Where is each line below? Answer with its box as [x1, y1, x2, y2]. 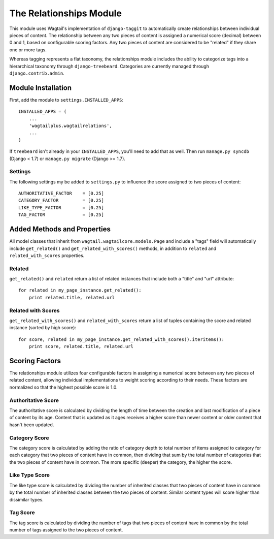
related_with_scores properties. [9, 252, 85, 259]
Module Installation [9, 83, 72, 92]
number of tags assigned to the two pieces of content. [9, 527, 123, 533]
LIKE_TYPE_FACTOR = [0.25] [18, 205, 104, 210]
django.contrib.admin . [9, 70, 64, 76]
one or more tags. [9, 46, 47, 53]
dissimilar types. [9, 496, 44, 502]
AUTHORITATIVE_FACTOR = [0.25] [18, 191, 104, 197]
